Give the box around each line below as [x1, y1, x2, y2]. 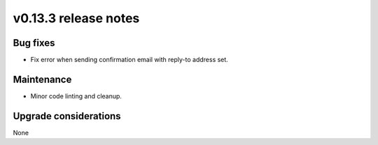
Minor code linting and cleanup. [30, 91, 122, 100]
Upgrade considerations [13, 110, 122, 122]
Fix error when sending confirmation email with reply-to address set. [30, 56, 229, 64]
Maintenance [13, 73, 72, 85]
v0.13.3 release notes [13, 10, 140, 26]
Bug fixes [13, 37, 55, 49]
